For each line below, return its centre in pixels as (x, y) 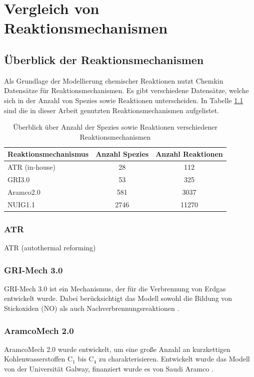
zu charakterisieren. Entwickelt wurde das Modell (174, 359)
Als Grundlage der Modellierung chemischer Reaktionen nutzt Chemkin (114, 80)
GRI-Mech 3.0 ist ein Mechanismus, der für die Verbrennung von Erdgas (115, 288)
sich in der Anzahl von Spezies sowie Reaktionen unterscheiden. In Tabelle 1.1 (124, 100)
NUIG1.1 (21, 204)
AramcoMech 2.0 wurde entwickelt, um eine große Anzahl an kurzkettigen (117, 349)
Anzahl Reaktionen (189, 154)
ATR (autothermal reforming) (50, 248)
